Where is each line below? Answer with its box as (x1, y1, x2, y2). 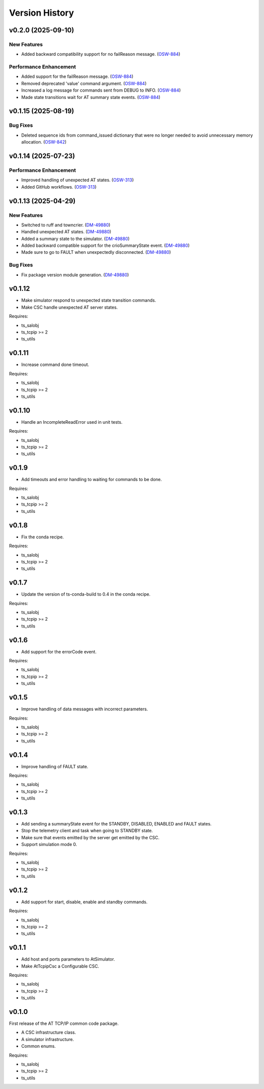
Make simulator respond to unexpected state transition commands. (21, 297, 156, 303)
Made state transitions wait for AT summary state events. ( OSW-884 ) (21, 94, 161, 100)
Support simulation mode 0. (21, 842, 77, 847)
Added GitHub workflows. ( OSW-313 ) (21, 184, 97, 190)
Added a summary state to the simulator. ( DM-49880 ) (21, 236, 130, 242)
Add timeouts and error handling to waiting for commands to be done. (21, 477, 162, 483)
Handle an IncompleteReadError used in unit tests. (21, 419, 123, 425)
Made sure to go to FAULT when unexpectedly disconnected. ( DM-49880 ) (21, 249, 171, 255)
